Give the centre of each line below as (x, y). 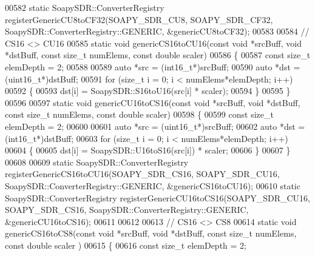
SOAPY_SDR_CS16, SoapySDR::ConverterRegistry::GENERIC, (127, 210)
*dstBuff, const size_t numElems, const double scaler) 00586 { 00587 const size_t (158, 55)
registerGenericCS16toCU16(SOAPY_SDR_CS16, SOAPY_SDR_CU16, (142, 174)
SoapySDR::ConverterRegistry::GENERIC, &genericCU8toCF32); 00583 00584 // (157, 31)
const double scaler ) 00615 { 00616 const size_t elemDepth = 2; (126, 245)
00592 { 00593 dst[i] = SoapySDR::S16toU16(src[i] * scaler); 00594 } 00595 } (148, 91)
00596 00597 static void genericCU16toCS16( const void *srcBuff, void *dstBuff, (153, 102)
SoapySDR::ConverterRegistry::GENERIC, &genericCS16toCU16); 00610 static (153, 185)
